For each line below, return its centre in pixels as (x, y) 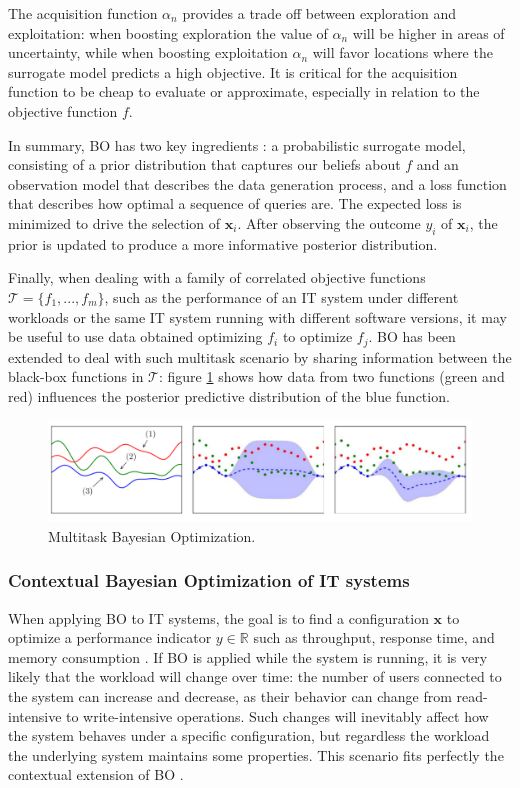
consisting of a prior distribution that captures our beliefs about (204, 164)
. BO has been (412, 336)
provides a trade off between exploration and (319, 13)
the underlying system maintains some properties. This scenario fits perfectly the (256, 754)
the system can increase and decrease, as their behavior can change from (230, 695)
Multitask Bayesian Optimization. (152, 535)
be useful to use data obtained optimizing (135, 336)
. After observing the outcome (329, 222)
